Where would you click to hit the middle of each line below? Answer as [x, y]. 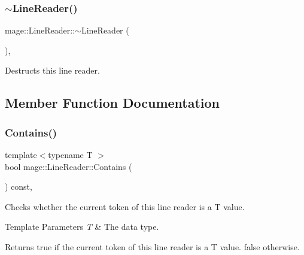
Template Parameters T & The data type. [82, 227]
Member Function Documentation [113, 103]
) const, [19, 186]
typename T [70, 154]
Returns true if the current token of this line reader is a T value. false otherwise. [152, 246]
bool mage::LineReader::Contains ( [69, 166]
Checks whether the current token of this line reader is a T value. [125, 206]
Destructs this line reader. [52, 70]
